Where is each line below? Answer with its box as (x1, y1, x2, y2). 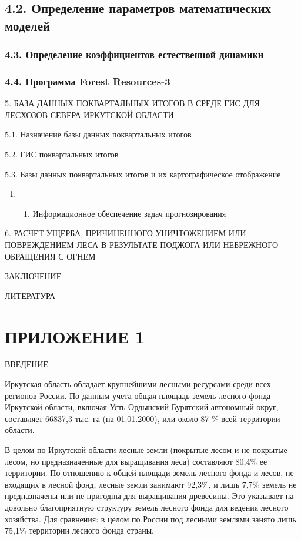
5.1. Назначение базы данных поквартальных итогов (5, 128, 192, 140)
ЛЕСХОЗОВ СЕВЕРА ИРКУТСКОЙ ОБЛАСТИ (5, 108, 174, 120)
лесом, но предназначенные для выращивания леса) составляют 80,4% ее (5, 455, 267, 467)
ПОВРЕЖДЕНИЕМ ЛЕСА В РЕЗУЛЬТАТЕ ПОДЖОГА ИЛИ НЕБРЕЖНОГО (5, 238, 279, 250)
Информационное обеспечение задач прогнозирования (32, 207, 226, 219)
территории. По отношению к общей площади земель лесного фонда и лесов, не (5, 467, 294, 479)
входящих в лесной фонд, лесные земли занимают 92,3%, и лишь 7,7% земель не (5, 478, 297, 490)
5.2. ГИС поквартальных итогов (5, 148, 119, 160)
